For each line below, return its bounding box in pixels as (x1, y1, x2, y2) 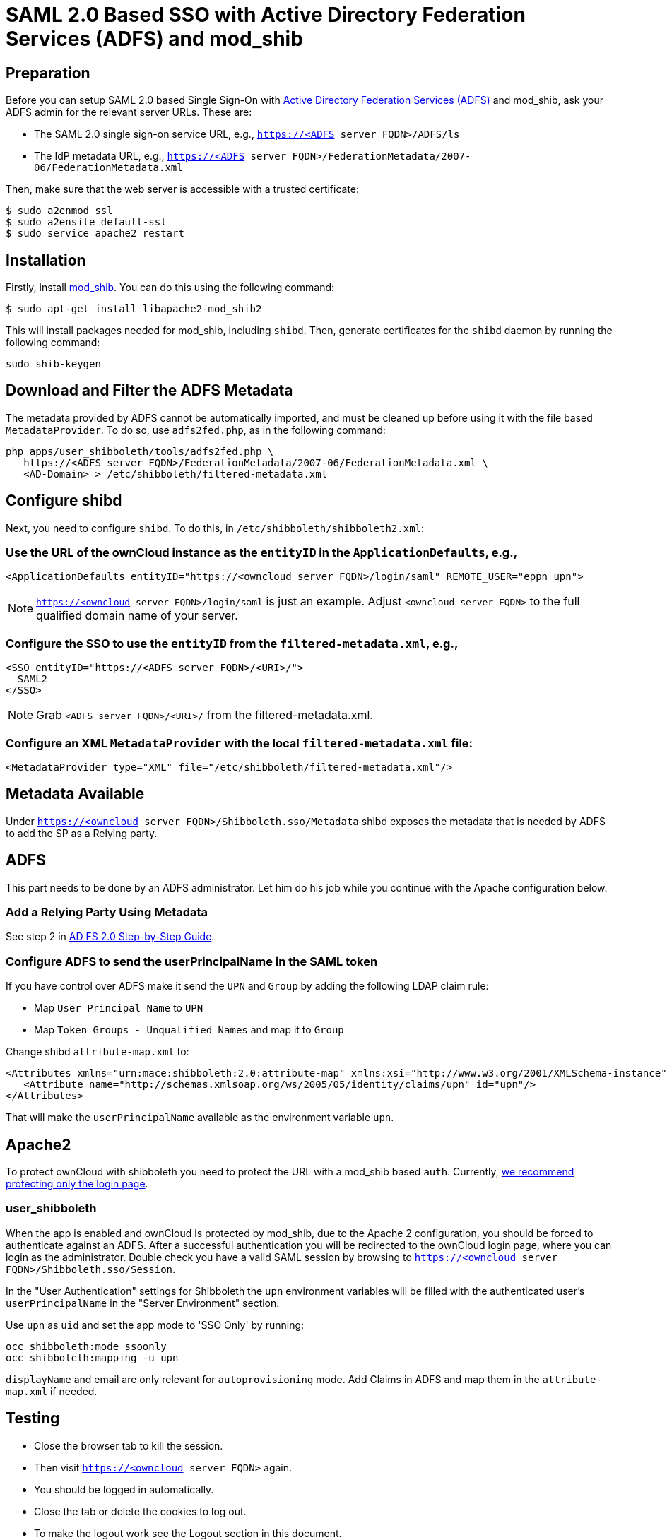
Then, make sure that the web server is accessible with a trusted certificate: (6, 183, 360, 196)
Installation (6, 251, 86, 269)
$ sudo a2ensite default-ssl (6, 216, 167, 228)
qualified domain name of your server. (36, 608, 238, 623)
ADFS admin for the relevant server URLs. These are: (6, 106, 252, 119)
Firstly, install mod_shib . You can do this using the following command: (6, 281, 335, 294)
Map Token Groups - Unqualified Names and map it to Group (34, 1024, 344, 1036)
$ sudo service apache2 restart (6, 227, 184, 239)
